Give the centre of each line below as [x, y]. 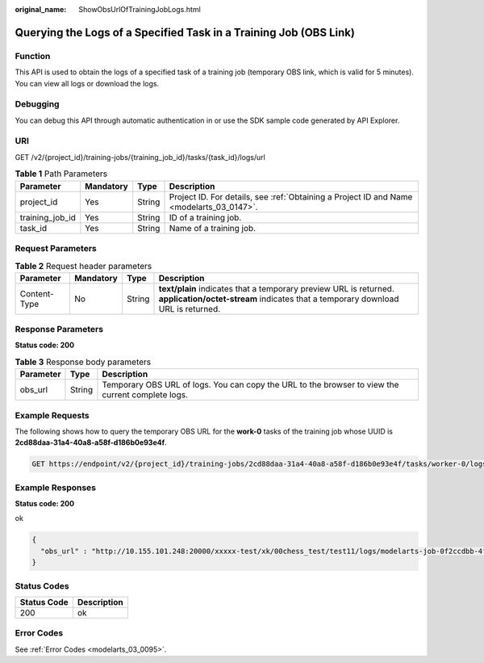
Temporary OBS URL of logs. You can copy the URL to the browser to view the [250, 385]
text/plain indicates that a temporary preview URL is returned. [277, 288]
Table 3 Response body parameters [83, 362]
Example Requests [52, 415]
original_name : [41, 9]
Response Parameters [59, 329]
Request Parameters [56, 248]
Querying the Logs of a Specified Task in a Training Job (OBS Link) [185, 32]
